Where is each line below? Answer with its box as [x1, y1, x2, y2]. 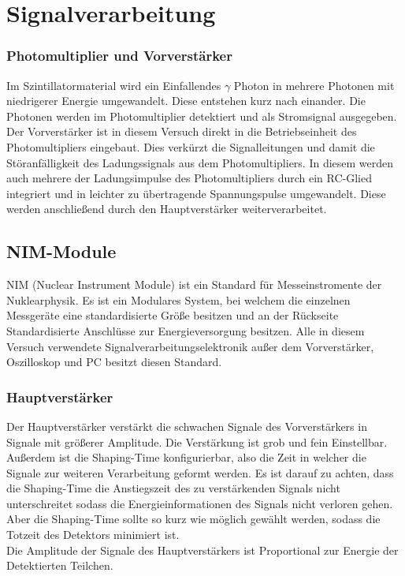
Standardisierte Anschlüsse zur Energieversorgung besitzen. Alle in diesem [6, 322, 365, 338]
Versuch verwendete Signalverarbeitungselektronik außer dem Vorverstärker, [6, 338, 374, 354]
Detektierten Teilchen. [6, 557, 113, 574]
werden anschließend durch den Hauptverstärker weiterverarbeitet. [6, 200, 327, 217]
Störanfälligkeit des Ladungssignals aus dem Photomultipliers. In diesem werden [6, 154, 394, 170]
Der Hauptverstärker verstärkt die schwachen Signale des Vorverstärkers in [6, 417, 367, 434]
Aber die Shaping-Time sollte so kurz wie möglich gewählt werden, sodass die [6, 511, 381, 527]
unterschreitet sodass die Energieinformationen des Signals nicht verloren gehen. [6, 495, 393, 511]
